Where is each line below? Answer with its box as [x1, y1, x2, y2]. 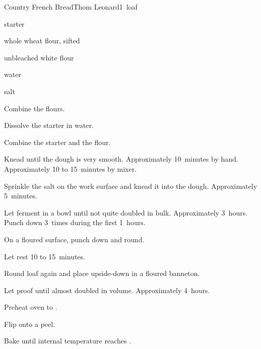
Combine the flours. [4, 103, 65, 113]
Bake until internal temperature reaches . [4, 335, 132, 346]
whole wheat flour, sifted [4, 35, 80, 46]
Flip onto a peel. [4, 318, 55, 329]
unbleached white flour [4, 52, 74, 62]
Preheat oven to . [4, 302, 57, 312]
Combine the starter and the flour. [4, 136, 111, 147]
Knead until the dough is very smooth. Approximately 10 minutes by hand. [4, 154, 238, 164]
